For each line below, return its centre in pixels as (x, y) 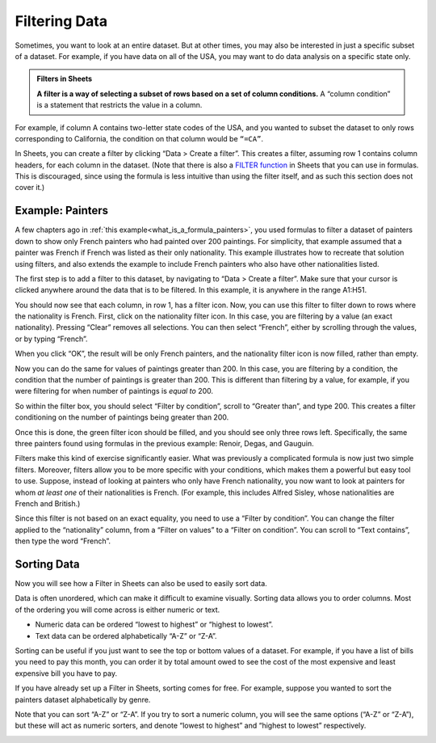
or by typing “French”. (51, 339)
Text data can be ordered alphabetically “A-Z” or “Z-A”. (126, 635)
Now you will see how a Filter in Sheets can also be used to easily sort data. (141, 584)
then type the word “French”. (63, 541)
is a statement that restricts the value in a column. (119, 105)
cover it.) (30, 188)
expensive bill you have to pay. (66, 673)
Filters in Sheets (65, 79)
